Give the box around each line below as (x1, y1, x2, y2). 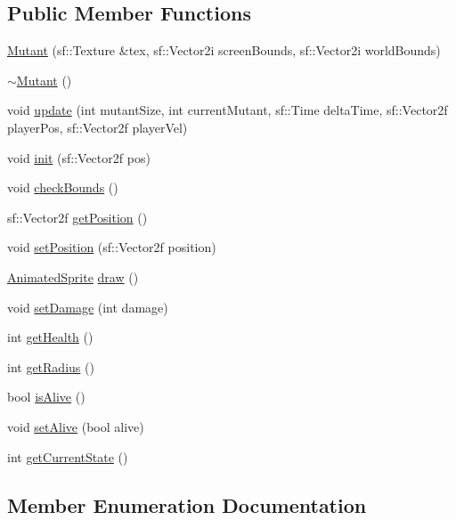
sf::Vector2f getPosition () (7, 207, 148, 226)
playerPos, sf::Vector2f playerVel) (7, 118, 188, 136)
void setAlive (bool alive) (7, 417, 144, 435)
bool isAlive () (7, 387, 85, 406)
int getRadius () (7, 357, 94, 376)
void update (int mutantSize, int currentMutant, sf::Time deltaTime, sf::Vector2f (7, 101, 448, 119)
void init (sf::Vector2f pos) (7, 148, 151, 167)
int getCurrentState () (7, 447, 128, 466)
